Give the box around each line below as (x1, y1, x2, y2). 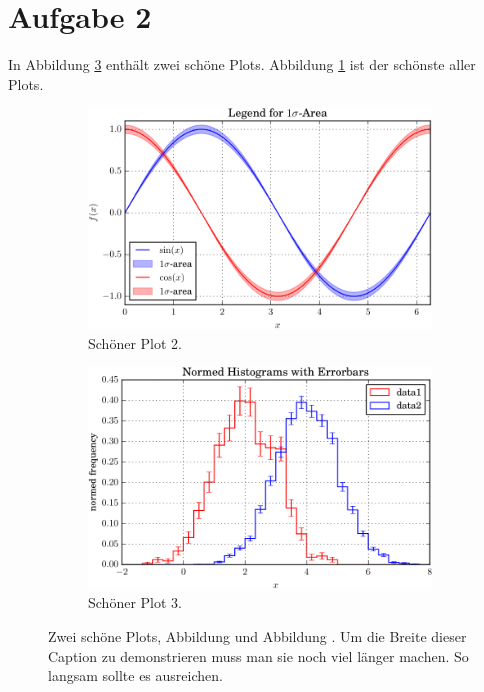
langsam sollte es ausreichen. (48, 665, 223, 686)
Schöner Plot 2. (88, 332, 182, 353)
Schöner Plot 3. (88, 592, 182, 613)
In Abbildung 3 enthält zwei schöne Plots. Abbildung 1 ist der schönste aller (8, 54, 476, 75)
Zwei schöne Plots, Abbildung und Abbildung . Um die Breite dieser (48, 625, 467, 646)
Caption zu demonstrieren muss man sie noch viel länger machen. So (48, 645, 469, 666)
